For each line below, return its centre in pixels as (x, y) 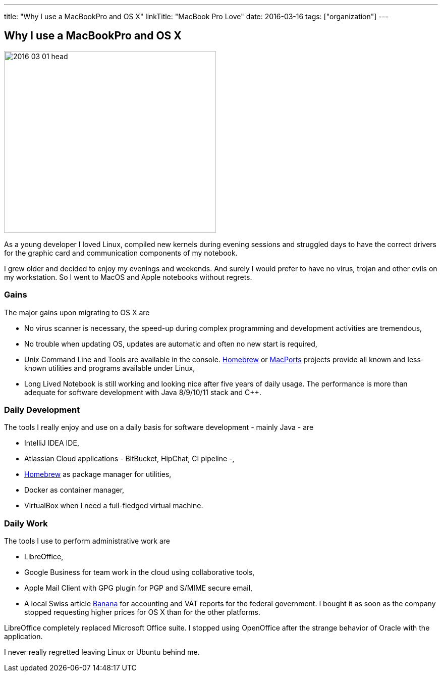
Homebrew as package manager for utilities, (98, 474)
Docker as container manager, (74, 490)
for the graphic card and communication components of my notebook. (121, 253)
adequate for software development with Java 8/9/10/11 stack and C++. (143, 392)
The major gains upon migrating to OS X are (77, 312)
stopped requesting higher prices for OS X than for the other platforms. (142, 612)
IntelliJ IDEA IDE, (52, 443)
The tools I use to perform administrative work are (87, 541)
